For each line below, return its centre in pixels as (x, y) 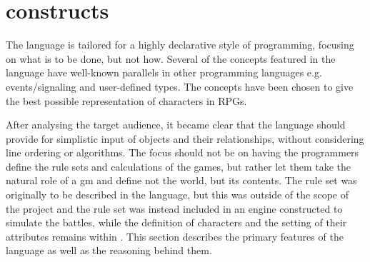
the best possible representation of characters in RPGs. (126, 100)
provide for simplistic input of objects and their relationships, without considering (185, 138)
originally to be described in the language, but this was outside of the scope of (177, 195)
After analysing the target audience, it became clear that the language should (176, 125)
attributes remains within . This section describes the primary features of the (175, 236)
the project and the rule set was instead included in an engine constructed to (174, 208)
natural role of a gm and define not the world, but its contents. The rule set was (181, 180)
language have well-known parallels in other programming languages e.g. (164, 72)
